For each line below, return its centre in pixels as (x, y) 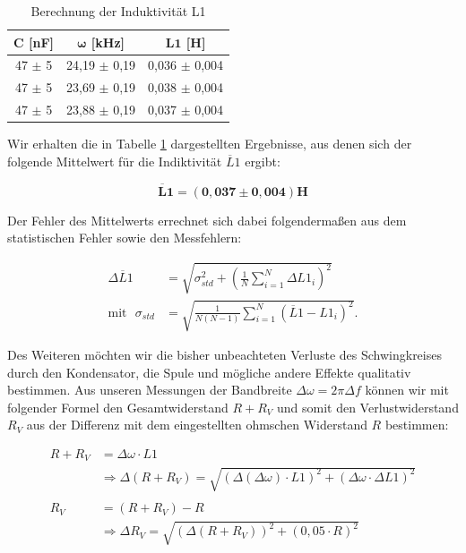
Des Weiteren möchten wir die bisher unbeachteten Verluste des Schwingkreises (224, 354)
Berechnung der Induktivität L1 (118, 11)
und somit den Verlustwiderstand (367, 407)
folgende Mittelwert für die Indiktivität (115, 161)
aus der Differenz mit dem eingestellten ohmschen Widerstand (197, 425)
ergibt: (263, 161)
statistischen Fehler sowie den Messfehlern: (125, 238)
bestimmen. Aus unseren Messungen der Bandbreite (150, 390)
